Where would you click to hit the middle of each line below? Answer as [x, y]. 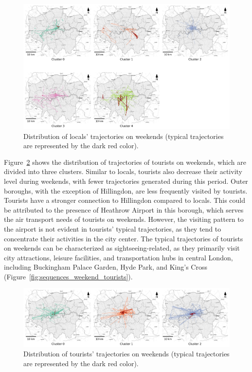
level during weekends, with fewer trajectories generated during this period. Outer [126, 181]
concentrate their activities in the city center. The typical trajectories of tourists [124, 238]
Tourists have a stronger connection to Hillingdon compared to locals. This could [125, 200]
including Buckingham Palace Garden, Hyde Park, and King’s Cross [106, 267]
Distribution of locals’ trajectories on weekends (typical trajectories [124, 136]
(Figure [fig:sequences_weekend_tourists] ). [68, 276]
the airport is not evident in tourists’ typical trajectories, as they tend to [113, 228]
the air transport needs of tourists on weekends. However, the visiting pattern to [124, 219]
